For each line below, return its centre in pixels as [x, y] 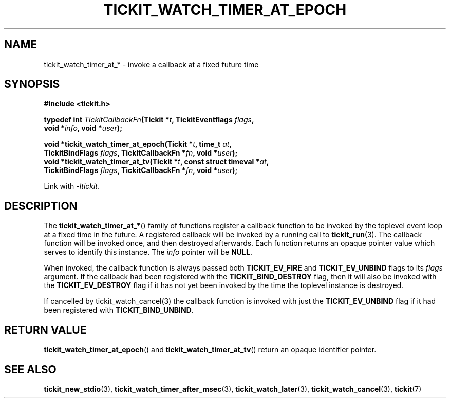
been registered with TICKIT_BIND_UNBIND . [119, 310]
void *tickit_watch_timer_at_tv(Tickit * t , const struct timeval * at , [156, 162]
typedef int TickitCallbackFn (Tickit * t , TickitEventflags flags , [149, 120]
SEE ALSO [30, 369]
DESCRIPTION [41, 206]
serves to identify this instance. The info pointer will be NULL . [148, 252]
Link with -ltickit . [72, 186]
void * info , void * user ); [83, 128]
